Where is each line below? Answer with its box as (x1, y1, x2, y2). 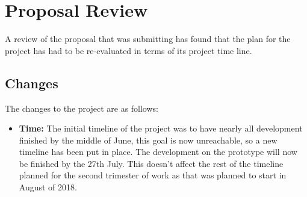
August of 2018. (19, 181, 77, 193)
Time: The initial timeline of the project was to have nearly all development (19, 122, 303, 135)
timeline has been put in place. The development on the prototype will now (19, 145, 297, 158)
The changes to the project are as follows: (5, 102, 158, 114)
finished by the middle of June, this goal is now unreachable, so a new (19, 133, 278, 146)
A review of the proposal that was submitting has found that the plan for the (5, 32, 291, 45)
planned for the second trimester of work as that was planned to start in (19, 169, 287, 181)
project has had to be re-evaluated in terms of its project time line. (5, 44, 252, 56)
